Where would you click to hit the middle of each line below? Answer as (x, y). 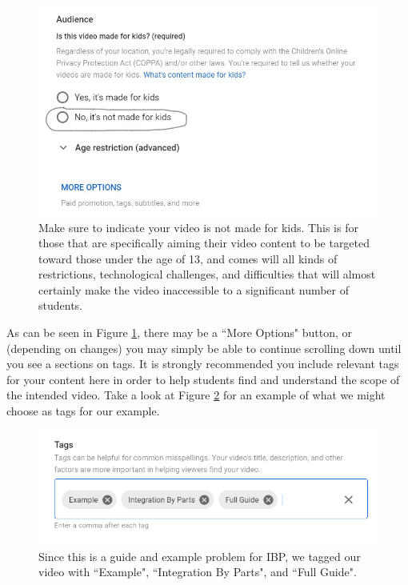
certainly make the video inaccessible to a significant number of (194, 289)
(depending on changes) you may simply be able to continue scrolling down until (204, 348)
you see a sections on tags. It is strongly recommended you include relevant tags (203, 364)
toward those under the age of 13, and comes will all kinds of (188, 258)
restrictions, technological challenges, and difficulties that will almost (207, 274)
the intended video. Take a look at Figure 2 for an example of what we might (196, 395)
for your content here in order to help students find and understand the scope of (203, 379)
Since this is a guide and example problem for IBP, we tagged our (200, 556)
